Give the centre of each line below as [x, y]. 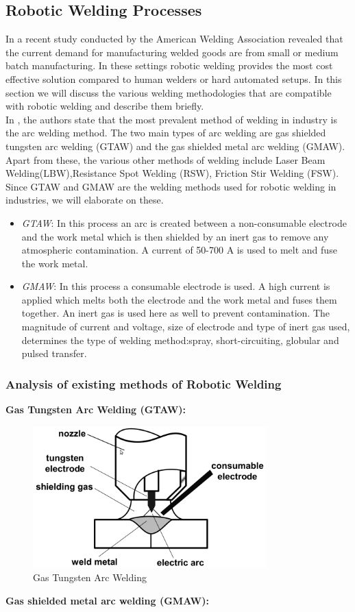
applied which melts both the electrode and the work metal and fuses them [179, 299]
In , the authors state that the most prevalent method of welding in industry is [171, 119]
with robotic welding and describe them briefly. [105, 106]
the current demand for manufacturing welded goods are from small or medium [172, 52]
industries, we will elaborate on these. [85, 200]
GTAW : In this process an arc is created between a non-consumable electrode [184, 222]
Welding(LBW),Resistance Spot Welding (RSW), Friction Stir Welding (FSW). [172, 173]
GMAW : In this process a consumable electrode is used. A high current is [176, 286]
